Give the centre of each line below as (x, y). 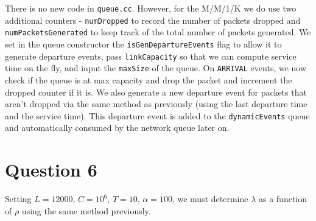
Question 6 (51, 170)
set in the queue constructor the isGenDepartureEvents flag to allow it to (143, 44)
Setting (18, 199)
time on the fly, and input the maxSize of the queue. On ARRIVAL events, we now (156, 68)
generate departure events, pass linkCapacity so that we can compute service (151, 56)
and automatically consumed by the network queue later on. (117, 128)
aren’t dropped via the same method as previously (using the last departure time (156, 104)
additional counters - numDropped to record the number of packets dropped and (153, 20)
